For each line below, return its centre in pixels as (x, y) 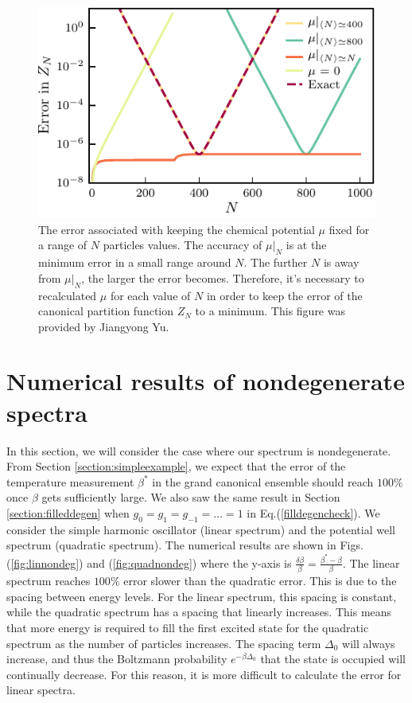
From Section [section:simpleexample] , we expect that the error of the (176, 466)
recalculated (68, 295)
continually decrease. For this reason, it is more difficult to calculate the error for (204, 674)
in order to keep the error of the (284, 295)
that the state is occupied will (333, 659)
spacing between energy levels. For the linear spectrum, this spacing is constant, (202, 596)
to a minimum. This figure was (270, 311)
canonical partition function (106, 311)
